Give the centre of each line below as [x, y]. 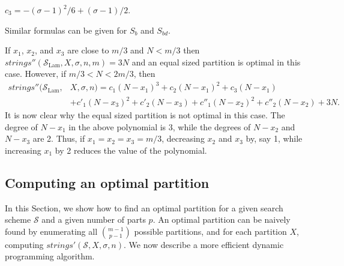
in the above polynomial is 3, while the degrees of [160, 126]
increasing [23, 150]
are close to [88, 50]
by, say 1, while [274, 138]
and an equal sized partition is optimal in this [216, 62]
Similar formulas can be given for [66, 30]
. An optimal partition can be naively [222, 219]
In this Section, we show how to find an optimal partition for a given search [144, 207]
